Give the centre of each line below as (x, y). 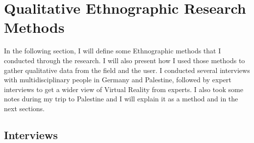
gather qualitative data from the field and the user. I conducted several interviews (127, 70)
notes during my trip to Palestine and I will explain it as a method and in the (121, 99)
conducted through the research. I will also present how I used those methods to (125, 60)
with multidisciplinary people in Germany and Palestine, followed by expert (118, 80)
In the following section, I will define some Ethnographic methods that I (113, 51)
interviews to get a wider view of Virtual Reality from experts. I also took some (124, 89)
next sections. (24, 108)
